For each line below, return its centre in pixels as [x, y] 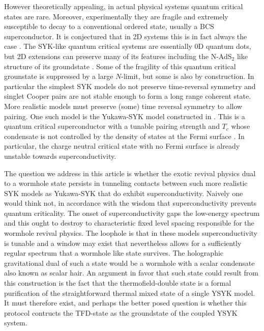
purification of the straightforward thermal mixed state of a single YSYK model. [130, 293]
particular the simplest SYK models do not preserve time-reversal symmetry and [130, 86]
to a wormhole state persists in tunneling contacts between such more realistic [126, 183]
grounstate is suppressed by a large [59, 76]
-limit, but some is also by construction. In [188, 76]
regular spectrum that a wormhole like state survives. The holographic [114, 253]
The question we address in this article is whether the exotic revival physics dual [130, 173]
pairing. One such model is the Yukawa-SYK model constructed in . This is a [125, 116]
